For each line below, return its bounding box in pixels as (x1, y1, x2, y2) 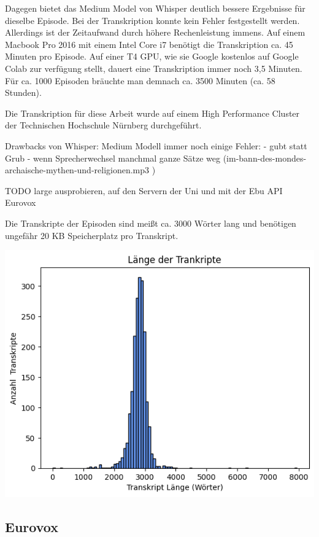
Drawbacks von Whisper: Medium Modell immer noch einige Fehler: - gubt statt (5, 139, 307, 152)
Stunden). (5, 86, 42, 99)
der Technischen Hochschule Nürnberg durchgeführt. (5, 119, 202, 131)
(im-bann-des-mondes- (223, 151, 307, 164)
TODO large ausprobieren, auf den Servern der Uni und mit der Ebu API (5, 184, 283, 197)
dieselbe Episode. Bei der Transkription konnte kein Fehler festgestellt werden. (5, 14, 300, 26)
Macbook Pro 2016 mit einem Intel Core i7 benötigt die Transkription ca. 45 (5, 37, 293, 50)
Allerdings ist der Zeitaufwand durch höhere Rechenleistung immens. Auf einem (5, 26, 306, 39)
